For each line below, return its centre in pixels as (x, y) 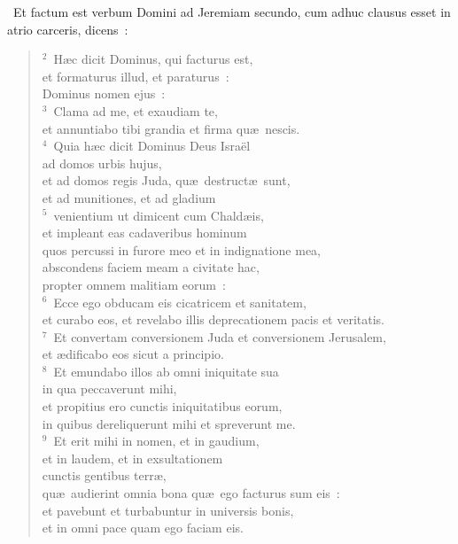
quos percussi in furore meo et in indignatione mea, (181, 249)
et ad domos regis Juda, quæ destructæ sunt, (166, 180)
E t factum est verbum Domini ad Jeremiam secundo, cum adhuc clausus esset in (232, 12)
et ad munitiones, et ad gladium (129, 197)
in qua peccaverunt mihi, (109, 389)
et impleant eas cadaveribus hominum (144, 233)
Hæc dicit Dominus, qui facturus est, (153, 59)
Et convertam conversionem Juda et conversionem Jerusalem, (220, 336)
